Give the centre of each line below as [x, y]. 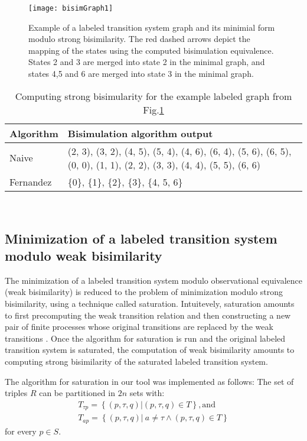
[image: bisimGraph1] [71, 8]
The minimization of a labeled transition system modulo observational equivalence [153, 280]
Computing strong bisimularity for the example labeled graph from [153, 96]
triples [16, 393]
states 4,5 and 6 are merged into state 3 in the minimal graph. [141, 74]
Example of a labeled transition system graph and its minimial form [152, 27]
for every [21, 431]
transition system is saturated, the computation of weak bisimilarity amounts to [150, 350]
